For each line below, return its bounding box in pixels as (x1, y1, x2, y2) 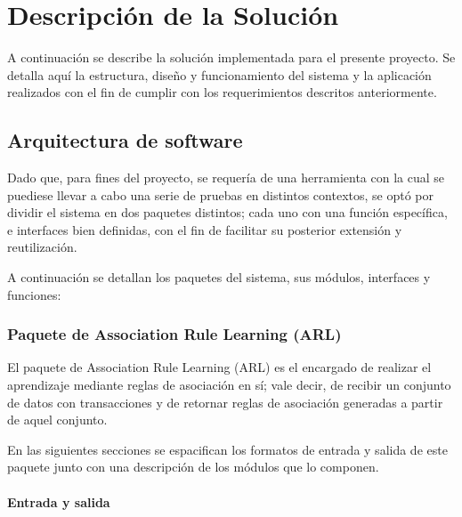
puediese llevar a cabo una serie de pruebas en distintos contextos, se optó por (7, 185, 434, 204)
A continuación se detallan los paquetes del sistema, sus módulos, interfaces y (7, 268, 431, 287)
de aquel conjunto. (7, 410, 108, 429)
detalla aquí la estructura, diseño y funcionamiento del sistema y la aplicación (7, 65, 432, 84)
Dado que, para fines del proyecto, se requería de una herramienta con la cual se (7, 168, 445, 187)
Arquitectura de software (7, 126, 243, 154)
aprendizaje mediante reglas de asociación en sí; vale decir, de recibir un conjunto (7, 376, 451, 394)
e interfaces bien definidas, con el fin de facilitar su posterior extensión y (7, 220, 402, 238)
